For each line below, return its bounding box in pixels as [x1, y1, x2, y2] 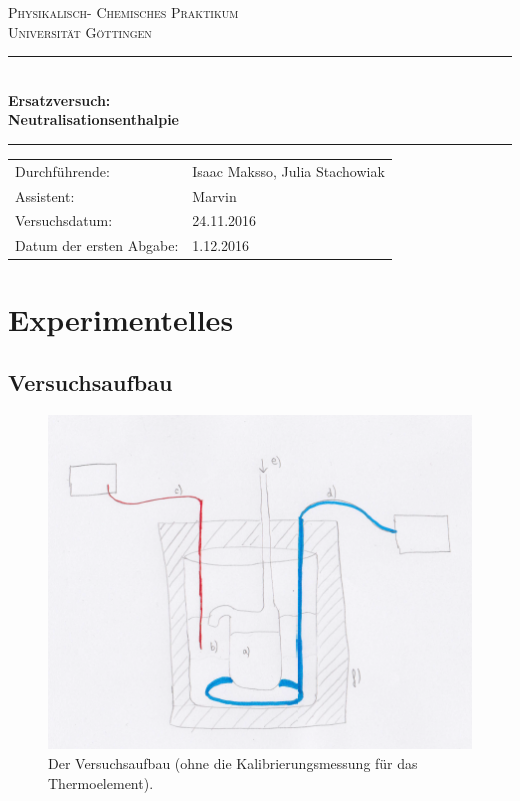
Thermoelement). [48, 772, 154, 793]
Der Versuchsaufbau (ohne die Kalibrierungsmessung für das [48, 752, 418, 773]
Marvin [192, 185, 237, 206]
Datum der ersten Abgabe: [15, 235, 179, 256]
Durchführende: [15, 160, 110, 181]
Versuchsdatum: [15, 210, 113, 231]
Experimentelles [8, 298, 234, 339]
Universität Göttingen [8, 21, 152, 42]
